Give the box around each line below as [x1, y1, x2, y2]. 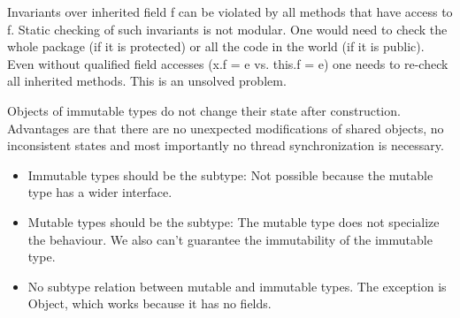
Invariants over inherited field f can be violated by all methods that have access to [7, 3, 453, 20]
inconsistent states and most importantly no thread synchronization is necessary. [7, 136, 444, 155]
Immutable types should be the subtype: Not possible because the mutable [27, 165, 433, 184]
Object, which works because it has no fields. [27, 294, 272, 313]
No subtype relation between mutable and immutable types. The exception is [27, 276, 447, 295]
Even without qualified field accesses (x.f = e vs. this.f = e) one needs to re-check [7, 54, 448, 72]
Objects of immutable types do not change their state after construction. [7, 101, 401, 119]
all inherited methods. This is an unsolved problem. [7, 72, 287, 90]
